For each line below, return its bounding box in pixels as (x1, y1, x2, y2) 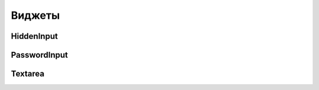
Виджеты (11, 9, 60, 22)
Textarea (11, 69, 44, 79)
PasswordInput (11, 50, 68, 60)
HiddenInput (11, 31, 58, 41)
